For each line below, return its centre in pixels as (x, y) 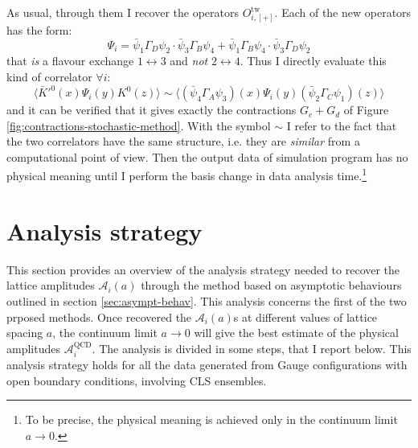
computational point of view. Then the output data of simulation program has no (207, 156)
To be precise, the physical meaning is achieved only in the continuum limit (211, 419)
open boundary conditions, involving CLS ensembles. (137, 380)
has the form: (39, 29)
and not (189, 61)
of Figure (366, 110)
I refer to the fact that (342, 125)
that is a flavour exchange (70, 61)
